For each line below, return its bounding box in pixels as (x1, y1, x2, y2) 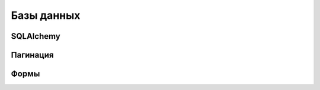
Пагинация (11, 50, 54, 60)
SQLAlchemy (11, 31, 60, 41)
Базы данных (11, 9, 81, 22)
